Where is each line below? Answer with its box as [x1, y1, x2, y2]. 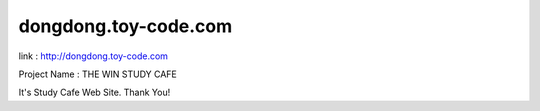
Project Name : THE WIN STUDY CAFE [18, 68, 177, 80]
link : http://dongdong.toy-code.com [18, 50, 169, 62]
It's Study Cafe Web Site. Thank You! [18, 86, 171, 99]
